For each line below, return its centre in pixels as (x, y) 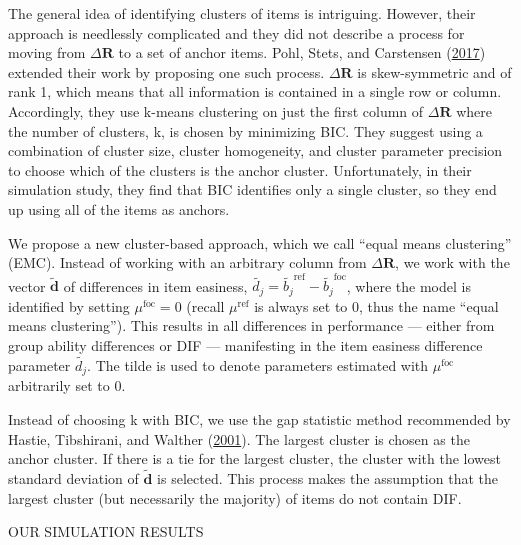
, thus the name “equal (429, 305)
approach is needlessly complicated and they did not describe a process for (236, 32)
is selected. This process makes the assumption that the (327, 477)
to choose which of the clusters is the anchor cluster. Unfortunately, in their (240, 169)
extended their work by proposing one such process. (166, 71)
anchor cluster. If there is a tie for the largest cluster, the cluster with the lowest (255, 458)
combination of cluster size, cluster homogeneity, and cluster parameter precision (255, 150)
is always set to (301, 305)
